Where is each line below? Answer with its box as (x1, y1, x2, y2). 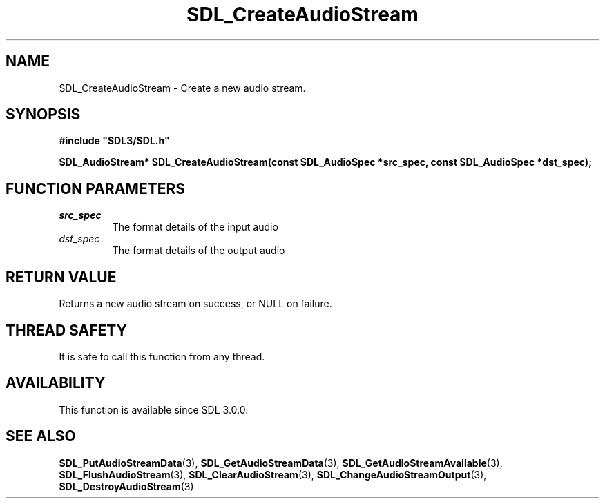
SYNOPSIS (6, 106, 81, 124)
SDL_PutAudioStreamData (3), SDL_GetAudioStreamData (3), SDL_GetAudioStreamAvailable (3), (59, 456, 503, 469)
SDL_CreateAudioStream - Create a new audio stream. (59, 81, 306, 94)
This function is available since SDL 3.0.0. (59, 403, 249, 416)
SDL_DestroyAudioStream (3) (59, 480, 194, 492)
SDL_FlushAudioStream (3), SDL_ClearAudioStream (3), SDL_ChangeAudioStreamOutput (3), (59, 468, 487, 481)
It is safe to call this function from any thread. (59, 350, 265, 362)
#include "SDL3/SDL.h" (59, 135, 170, 147)
